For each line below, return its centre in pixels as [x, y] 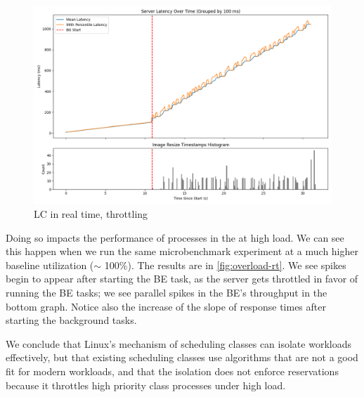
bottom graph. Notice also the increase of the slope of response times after [166, 306]
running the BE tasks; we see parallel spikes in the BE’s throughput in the [167, 292]
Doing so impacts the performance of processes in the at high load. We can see [175, 237]
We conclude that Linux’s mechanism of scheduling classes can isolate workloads [178, 343]
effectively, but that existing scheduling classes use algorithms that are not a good [182, 357]
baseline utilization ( [50, 265]
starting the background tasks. [71, 320]
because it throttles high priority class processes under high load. [146, 385]
